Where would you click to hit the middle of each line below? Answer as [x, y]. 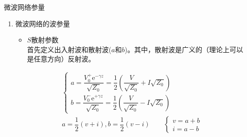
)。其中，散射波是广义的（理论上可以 [184, 49]
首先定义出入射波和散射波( [69, 49]
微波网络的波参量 [43, 23]
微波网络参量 [24, 7]
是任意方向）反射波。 [61, 59]
